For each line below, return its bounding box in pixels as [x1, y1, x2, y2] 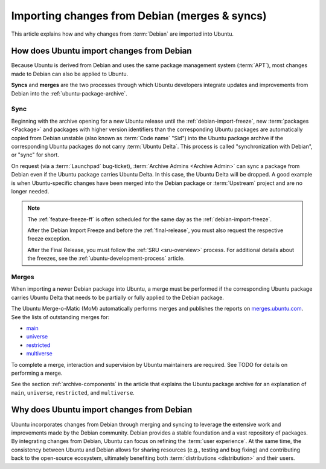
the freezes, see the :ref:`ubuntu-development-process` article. [27, 254, 185, 262]
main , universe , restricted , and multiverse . [11, 389, 135, 396]
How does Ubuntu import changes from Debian [11, 46, 193, 56]
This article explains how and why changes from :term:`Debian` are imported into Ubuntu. [11, 30, 234, 37]
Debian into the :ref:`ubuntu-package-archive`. [11, 89, 127, 97]
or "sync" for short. [11, 151, 60, 158]
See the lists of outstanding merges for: [11, 313, 110, 320]
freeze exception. [27, 235, 71, 242]
